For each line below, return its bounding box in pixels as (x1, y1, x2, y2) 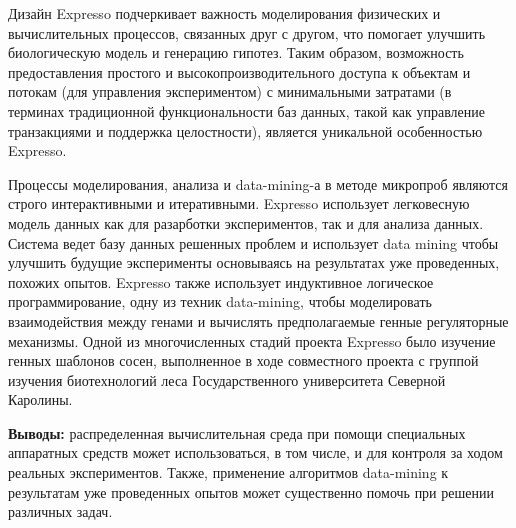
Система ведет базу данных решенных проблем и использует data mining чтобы (8, 232, 499, 253)
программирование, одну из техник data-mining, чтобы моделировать (8, 291, 432, 312)
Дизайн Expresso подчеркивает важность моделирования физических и (8, 3, 441, 23)
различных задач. (8, 501, 113, 522)
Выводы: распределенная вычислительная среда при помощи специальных (8, 422, 466, 443)
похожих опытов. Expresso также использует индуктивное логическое (8, 271, 434, 292)
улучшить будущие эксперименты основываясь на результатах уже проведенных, (8, 252, 500, 273)
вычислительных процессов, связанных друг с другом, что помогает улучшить (8, 22, 486, 43)
